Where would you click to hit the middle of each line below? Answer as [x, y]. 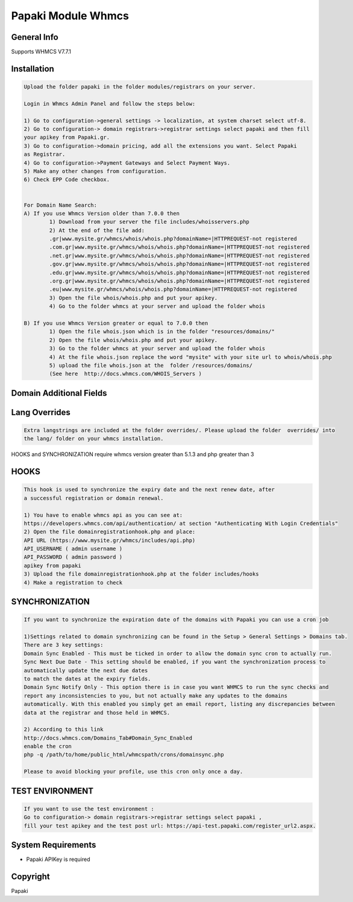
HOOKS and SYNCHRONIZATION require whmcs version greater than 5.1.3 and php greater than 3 [133, 454]
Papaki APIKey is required [58, 859]
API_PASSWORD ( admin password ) [73, 557]
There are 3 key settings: [64, 645]
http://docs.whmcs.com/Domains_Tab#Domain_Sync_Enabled [108, 738]
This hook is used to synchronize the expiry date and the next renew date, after [149, 490]
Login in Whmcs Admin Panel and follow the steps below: [110, 103]
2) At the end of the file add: [97, 230]
